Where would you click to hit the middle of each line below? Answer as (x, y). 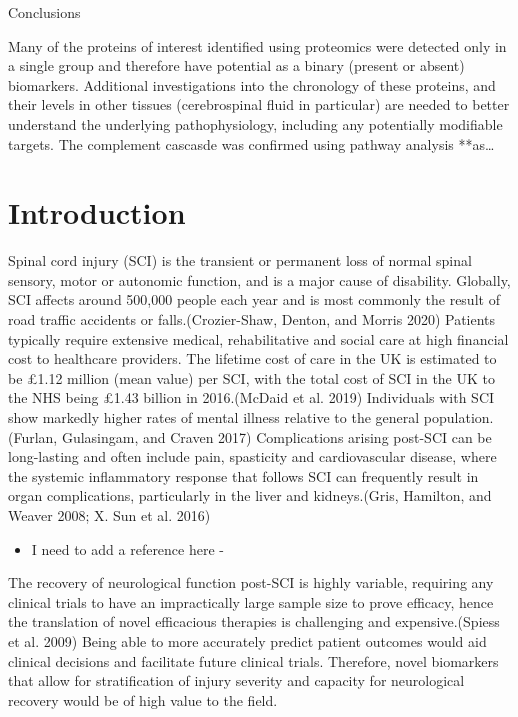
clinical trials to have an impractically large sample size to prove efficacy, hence (251, 601)
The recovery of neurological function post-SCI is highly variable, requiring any (251, 582)
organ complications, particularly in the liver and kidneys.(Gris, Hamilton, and (250, 495)
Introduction (97, 212)
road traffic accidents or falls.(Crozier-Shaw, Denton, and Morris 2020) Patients (252, 319)
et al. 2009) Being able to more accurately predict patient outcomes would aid (247, 640)
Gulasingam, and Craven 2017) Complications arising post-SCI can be (276, 436)
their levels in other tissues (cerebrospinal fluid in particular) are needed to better (259, 104)
